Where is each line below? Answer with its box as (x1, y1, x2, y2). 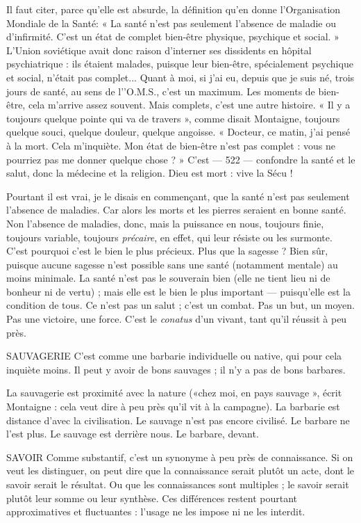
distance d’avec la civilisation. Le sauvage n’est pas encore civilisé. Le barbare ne (6, 412, 350, 427)
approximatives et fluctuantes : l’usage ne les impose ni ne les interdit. (6, 504, 305, 519)
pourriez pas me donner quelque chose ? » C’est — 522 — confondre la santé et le (6, 152, 355, 166)
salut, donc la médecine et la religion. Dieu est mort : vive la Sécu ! (6, 166, 293, 180)
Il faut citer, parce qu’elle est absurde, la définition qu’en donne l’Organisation (6, 2, 341, 16)
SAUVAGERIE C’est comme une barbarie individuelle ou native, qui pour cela (6, 348, 342, 363)
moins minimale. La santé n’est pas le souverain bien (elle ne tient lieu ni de (6, 271, 330, 285)
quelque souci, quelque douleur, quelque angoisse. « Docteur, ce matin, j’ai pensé (6, 124, 351, 139)
